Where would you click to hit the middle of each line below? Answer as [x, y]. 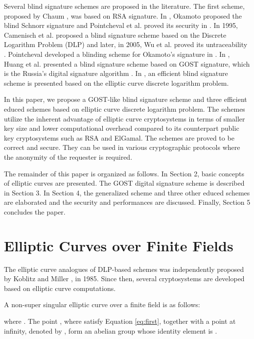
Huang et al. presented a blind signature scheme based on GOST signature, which [127, 63]
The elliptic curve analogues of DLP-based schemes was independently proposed [124, 269]
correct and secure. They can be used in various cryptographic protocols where [122, 147]
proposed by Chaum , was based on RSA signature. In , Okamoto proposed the [123, 15]
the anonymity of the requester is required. [68, 157]
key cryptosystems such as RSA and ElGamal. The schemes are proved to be [119, 137]
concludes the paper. [35, 211]
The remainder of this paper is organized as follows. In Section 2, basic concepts [124, 173]
